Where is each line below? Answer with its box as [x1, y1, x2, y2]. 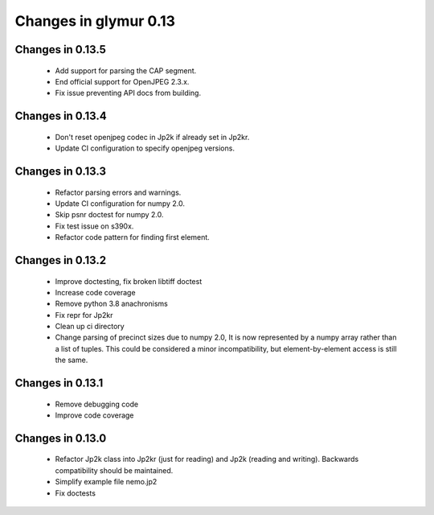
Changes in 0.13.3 [14, 164, 107, 178]
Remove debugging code [55, 399, 139, 409]
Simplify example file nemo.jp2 [55, 477, 158, 487]
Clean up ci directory [55, 322, 125, 332]
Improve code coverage [55, 410, 134, 420]
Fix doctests [55, 488, 96, 498]
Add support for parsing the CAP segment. [55, 65, 197, 76]
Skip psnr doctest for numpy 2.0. [55, 210, 164, 220]
